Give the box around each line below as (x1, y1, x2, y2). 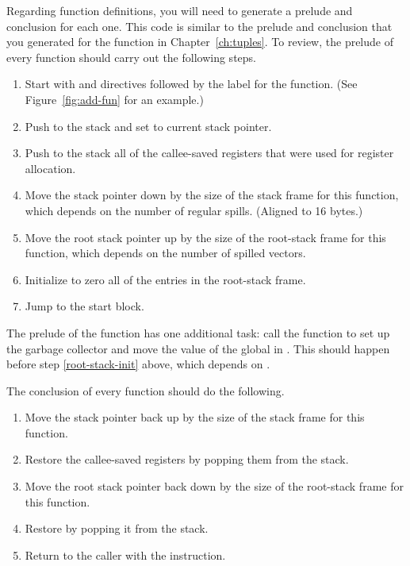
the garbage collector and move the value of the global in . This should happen (6, 340, 390, 356)
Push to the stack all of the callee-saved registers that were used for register (25, 144, 394, 161)
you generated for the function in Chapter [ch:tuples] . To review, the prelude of (6, 33, 393, 50)
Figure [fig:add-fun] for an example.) (25, 90, 204, 107)
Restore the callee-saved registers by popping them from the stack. (25, 451, 349, 468)
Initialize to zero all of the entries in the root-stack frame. (25, 271, 306, 287)
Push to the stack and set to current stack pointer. (25, 117, 272, 134)
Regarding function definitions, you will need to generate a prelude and (6, 2, 353, 18)
